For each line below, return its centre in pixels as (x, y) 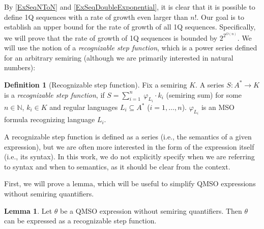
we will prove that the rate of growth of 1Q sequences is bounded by (111, 37)
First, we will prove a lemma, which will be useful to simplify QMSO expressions (130, 183)
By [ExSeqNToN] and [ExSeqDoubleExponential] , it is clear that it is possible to (130, 7)
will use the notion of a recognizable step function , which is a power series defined (131, 48)
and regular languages (84, 107)
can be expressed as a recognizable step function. (80, 221)
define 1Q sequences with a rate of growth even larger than (96, 17)
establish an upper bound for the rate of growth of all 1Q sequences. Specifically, (130, 27)
